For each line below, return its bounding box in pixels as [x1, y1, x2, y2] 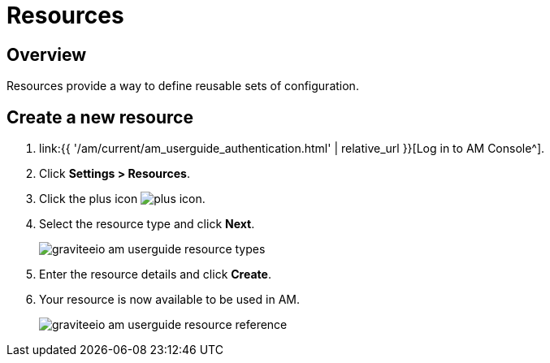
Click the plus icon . [39, 192, 206, 206]
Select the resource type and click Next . [39, 217, 255, 231]
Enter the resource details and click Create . [39, 267, 271, 282]
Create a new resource [6, 106, 193, 127]
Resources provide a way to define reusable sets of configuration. [6, 79, 359, 93]
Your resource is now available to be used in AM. [39, 292, 300, 307]
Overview [6, 44, 87, 65]
